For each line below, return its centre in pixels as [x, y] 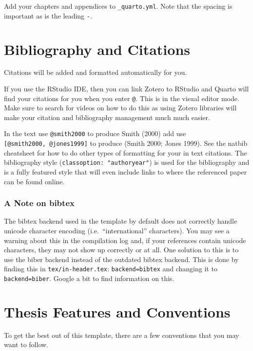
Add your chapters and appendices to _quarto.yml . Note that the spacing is [118, 6]
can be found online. [34, 181]
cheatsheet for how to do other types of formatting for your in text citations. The [126, 152]
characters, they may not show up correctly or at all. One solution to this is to [121, 250]
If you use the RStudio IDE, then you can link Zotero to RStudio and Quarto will [126, 89]
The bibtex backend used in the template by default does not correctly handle [121, 221]
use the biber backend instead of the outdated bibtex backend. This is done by [121, 259]
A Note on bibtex [39, 203]
